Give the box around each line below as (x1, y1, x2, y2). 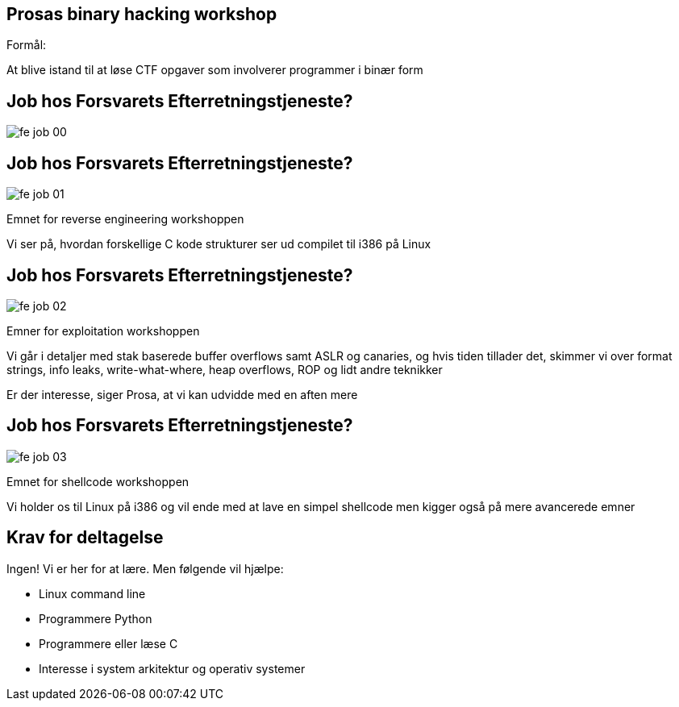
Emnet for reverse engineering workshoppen (6, 212, 244, 227)
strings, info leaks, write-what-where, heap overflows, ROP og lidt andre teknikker (6, 362, 443, 376)
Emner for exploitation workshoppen (6, 323, 200, 338)
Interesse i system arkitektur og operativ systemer (39, 661, 306, 676)
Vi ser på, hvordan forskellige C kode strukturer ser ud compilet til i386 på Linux (6, 237, 431, 252)
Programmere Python (39, 611, 152, 626)
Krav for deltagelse (6, 527, 164, 548)
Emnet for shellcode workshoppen (6, 474, 190, 489)
